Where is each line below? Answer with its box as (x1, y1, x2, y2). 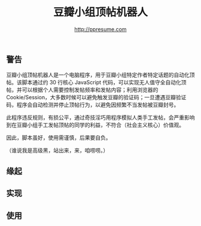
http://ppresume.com (74, 25, 127, 33)
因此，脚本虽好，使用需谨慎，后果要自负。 (6, 134, 111, 141)
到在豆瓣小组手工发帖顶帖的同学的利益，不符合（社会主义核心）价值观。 (6, 121, 184, 129)
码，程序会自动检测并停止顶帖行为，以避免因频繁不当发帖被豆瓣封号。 (6, 101, 179, 108)
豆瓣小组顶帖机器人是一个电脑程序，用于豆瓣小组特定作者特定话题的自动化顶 (6, 71, 195, 78)
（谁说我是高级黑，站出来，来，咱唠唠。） (6, 147, 109, 154)
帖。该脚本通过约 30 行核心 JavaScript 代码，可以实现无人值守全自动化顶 (6, 79, 187, 86)
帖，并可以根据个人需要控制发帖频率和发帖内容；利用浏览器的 (6, 86, 159, 93)
